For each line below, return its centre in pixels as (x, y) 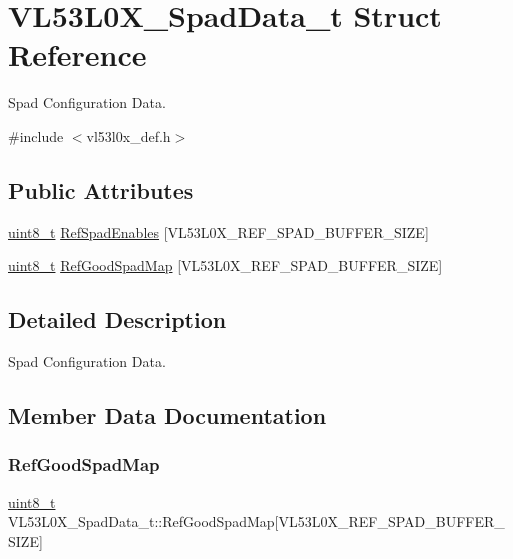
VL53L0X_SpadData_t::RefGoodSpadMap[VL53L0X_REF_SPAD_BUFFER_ (256, 521)
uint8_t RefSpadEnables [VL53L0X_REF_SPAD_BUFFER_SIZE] (218, 231)
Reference (77, 54)
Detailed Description (117, 319)
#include (36, 135)
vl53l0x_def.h (128, 135)
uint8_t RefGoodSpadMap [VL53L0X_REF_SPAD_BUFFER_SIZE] (225, 265)
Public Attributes (101, 189)
